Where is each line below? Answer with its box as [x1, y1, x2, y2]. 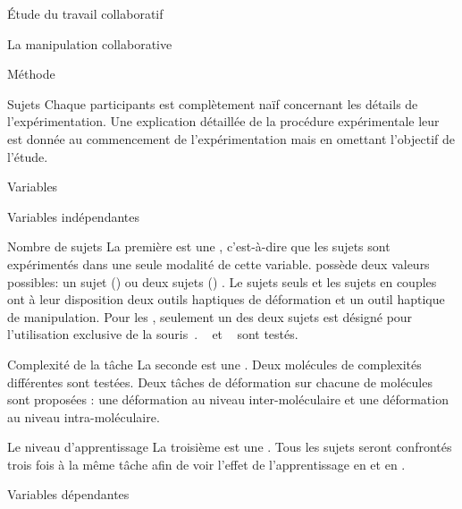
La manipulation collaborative [7, 34, 172, 53]
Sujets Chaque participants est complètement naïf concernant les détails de [7, 94, 418, 113]
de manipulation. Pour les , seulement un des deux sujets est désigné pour [7, 307, 413, 326]
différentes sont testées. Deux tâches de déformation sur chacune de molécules [7, 372, 433, 391]
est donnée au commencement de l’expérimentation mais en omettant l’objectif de [7, 129, 456, 148]
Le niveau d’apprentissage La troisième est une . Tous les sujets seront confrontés [7, 437, 452, 456]
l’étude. [7, 147, 48, 165]
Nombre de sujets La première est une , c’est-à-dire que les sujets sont [7, 237, 391, 256]
